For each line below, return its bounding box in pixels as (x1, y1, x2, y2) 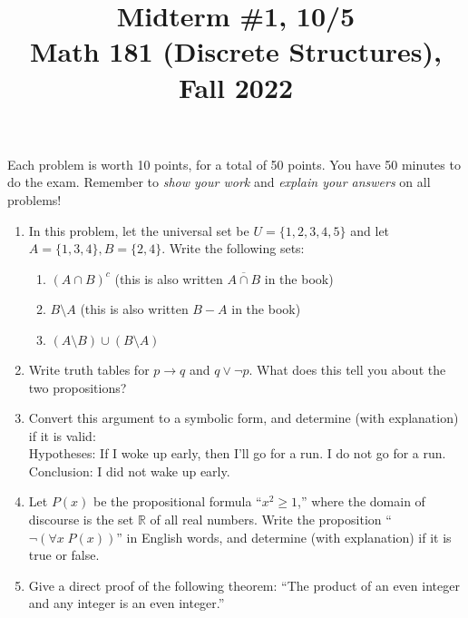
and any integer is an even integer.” (28, 593, 225, 613)
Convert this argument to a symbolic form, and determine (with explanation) (28, 408, 459, 427)
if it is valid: (28, 426, 96, 445)
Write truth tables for (28, 359, 150, 378)
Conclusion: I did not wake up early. (28, 461, 230, 480)
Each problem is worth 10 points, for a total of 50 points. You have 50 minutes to (7, 154, 461, 173)
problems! (7, 190, 62, 209)
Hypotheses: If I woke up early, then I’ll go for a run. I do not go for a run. (28, 444, 446, 463)
